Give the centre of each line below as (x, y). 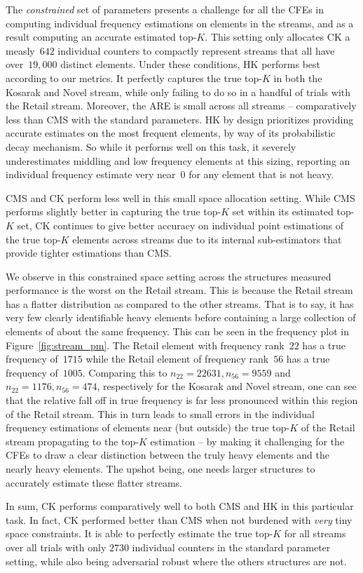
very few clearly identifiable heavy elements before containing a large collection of (181, 317)
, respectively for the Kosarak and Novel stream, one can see (227, 386)
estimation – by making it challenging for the (247, 441)
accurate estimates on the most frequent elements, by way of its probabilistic (171, 133)
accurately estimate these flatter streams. (94, 482)
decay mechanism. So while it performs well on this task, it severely (151, 146)
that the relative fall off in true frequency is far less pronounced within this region (182, 400)
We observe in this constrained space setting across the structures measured (169, 276)
